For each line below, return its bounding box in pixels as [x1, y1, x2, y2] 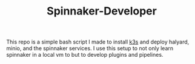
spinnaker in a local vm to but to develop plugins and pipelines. [6, 51, 164, 59]
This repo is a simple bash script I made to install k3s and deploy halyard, [6, 38, 190, 46]
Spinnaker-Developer [46, 4, 157, 18]
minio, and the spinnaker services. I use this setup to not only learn [6, 45, 174, 52]
